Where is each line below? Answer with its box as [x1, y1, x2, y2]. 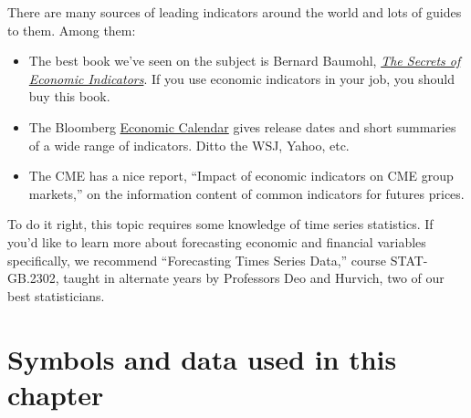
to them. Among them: [7, 20, 136, 39]
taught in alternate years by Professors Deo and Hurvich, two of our [63, 268, 445, 287]
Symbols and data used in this [7, 340, 397, 377]
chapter [7, 375, 104, 413]
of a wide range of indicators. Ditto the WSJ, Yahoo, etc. [28, 135, 350, 154]
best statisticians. [7, 286, 105, 305]
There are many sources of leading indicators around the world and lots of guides [7, 3, 462, 21]
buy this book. [28, 87, 110, 106]
